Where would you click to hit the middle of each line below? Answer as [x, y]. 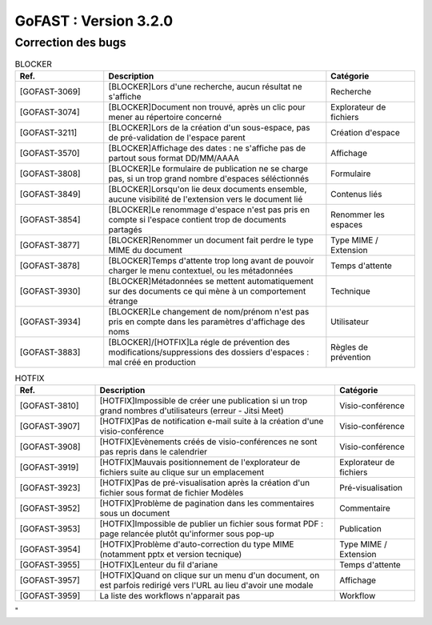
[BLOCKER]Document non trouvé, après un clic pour [207, 106]
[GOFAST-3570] [50, 153]
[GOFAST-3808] [50, 174]
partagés [126, 230]
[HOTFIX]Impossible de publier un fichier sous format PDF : [212, 524]
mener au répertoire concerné [165, 117]
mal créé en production [152, 362]
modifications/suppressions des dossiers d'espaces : [209, 352]
